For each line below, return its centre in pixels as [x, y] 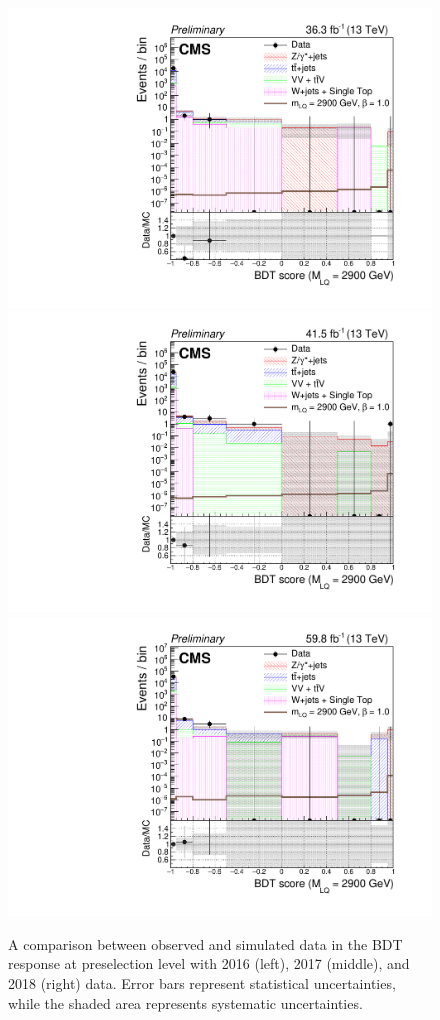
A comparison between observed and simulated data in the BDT [205, 943]
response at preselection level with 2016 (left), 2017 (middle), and [209, 963]
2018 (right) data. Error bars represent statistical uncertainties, [202, 982]
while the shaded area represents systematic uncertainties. [185, 1002]
